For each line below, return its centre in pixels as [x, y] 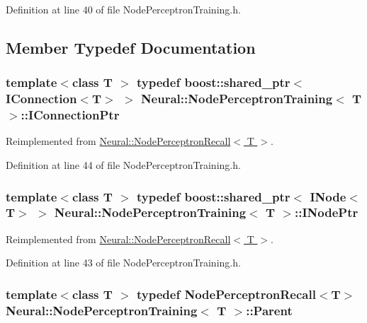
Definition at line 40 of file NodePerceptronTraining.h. [123, 9]
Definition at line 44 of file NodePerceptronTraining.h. [123, 165]
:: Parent [269, 310]
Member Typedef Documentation [131, 47]
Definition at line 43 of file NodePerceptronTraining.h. [123, 263]
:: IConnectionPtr [70, 115]
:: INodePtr [327, 212]
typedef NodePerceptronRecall [226, 294]
